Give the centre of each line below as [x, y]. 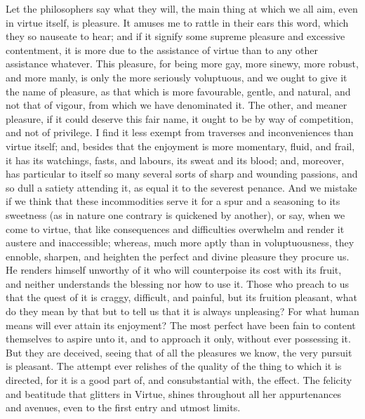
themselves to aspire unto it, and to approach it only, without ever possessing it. [178, 339]
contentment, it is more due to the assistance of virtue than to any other [162, 49]
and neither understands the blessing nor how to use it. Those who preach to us [178, 283]
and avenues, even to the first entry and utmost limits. [123, 407]
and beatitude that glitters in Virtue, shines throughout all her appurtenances [174, 393]
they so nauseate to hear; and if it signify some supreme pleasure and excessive [175, 36]
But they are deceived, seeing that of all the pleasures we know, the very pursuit [179, 352]
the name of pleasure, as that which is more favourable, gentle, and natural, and [178, 91]
